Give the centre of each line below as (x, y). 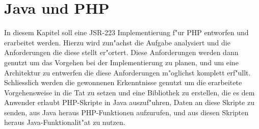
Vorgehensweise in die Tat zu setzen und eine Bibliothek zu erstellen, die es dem (129, 92)
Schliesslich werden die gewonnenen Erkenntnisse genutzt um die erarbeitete (123, 82)
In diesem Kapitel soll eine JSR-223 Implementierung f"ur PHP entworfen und (126, 32)
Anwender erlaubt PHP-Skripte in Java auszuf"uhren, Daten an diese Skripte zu (129, 102)
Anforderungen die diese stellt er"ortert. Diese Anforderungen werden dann (121, 52)
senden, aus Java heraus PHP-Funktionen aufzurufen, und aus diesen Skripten (126, 112)
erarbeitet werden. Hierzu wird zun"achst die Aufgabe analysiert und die (117, 42)
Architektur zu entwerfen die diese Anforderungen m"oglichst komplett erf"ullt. (127, 72)
